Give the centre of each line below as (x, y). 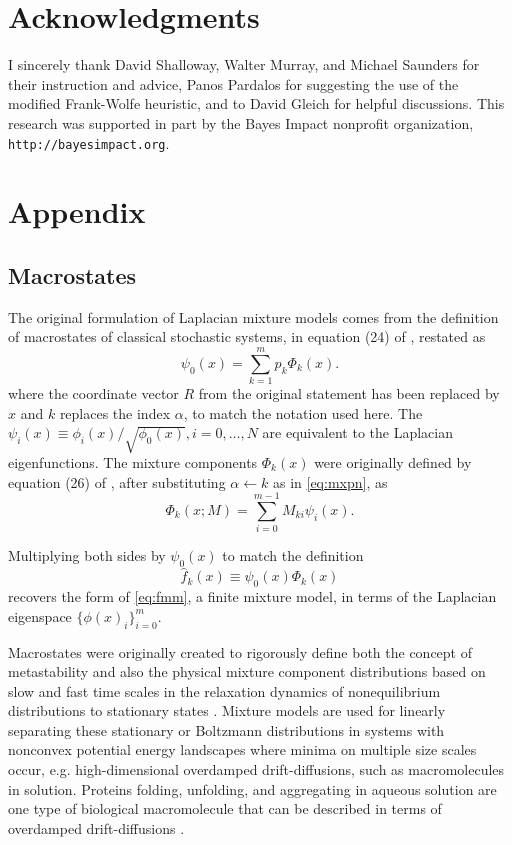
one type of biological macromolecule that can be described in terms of (225, 808)
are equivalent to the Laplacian (357, 432)
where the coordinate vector (93, 393)
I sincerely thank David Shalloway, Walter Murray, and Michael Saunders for (244, 64)
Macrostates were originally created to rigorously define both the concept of (240, 651)
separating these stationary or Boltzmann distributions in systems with (226, 729)
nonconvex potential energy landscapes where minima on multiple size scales (242, 749)
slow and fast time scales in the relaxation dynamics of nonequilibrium (224, 690)
